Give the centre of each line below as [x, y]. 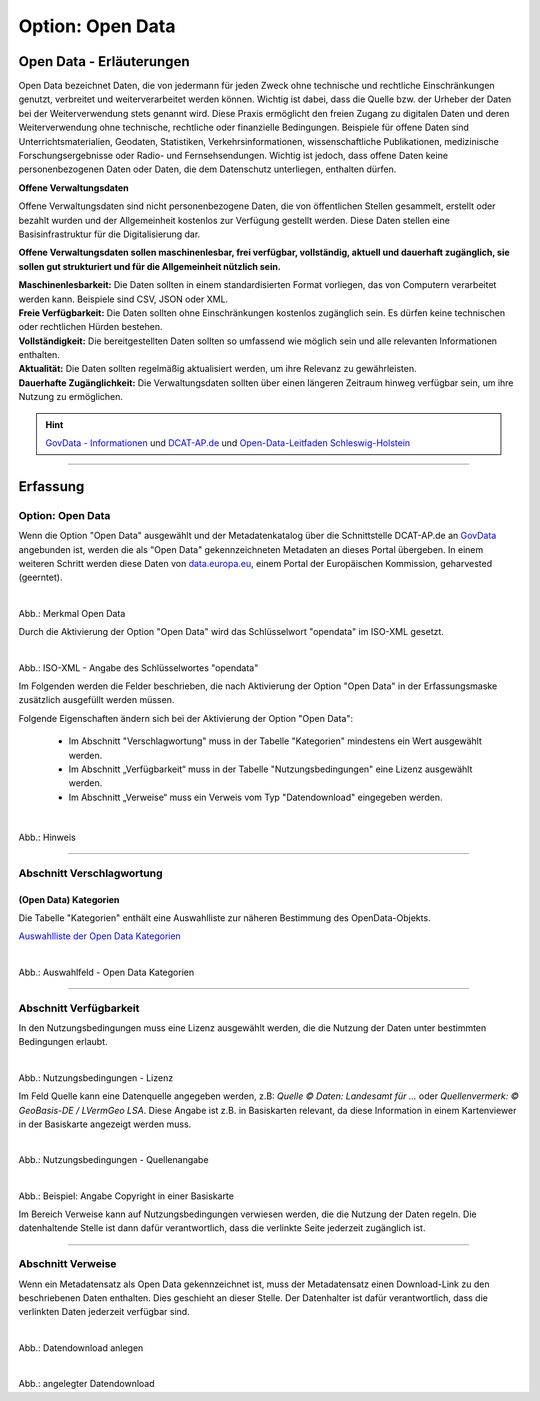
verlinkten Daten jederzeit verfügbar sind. [104, 1312]
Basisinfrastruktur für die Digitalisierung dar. [109, 234]
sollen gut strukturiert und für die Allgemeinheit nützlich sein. [150, 266]
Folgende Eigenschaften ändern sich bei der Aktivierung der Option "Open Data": [186, 718]
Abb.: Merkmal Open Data [72, 613]
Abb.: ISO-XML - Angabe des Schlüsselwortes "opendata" [138, 667]
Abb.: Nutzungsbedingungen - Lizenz [96, 1077]
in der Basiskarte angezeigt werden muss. [105, 1124]
